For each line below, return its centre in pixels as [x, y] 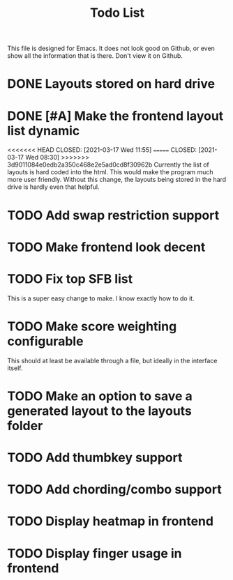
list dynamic [44, 131]
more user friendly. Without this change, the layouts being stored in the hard [117, 180]
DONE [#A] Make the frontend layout [115, 116]
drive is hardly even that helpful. [53, 187]
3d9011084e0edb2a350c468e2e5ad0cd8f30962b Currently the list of [108, 165]
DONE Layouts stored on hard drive [111, 84]
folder [25, 426]
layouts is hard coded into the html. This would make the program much [111, 172]
